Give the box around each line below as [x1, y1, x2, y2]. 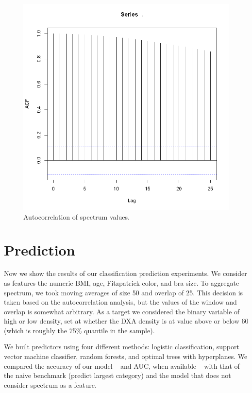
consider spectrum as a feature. [4, 379, 97, 390]
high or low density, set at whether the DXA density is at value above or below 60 [4, 316, 249, 326]
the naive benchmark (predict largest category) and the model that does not [4, 370, 231, 380]
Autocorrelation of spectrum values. [23, 211, 130, 222]
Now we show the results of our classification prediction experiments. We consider [4, 268, 247, 278]
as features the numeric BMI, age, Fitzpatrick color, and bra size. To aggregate [4, 277, 239, 288]
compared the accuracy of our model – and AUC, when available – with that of [4, 360, 240, 371]
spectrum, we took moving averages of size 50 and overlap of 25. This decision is [4, 287, 243, 297]
